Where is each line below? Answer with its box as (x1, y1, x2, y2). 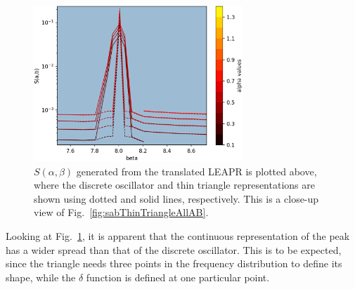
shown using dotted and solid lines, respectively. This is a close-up (34, 191, 319, 206)
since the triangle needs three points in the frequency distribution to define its (6, 256, 342, 271)
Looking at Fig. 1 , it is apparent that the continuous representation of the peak (6, 228, 350, 243)
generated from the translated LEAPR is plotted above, (76, 163, 317, 178)
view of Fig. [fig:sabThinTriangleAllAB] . (34, 205, 209, 220)
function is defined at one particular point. (86, 269, 270, 284)
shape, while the (6, 269, 76, 284)
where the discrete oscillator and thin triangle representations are (34, 177, 315, 192)
